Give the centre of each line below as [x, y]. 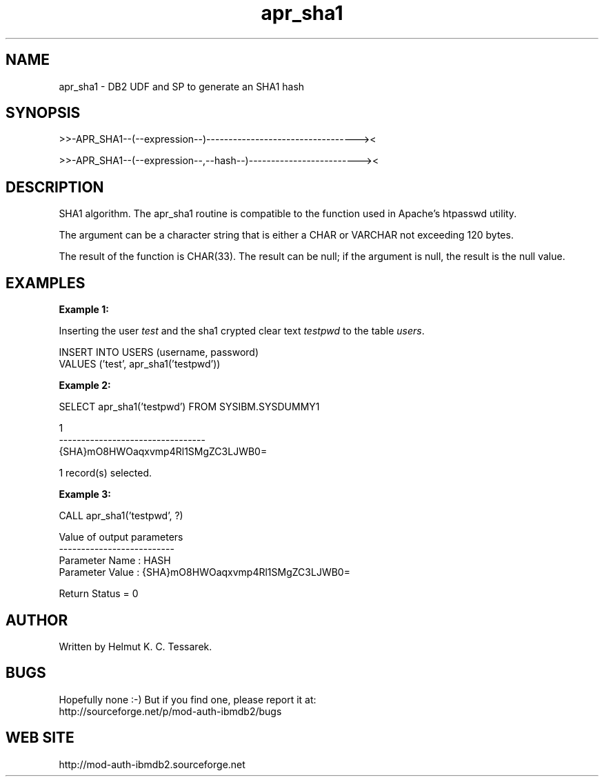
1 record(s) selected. [105, 473]
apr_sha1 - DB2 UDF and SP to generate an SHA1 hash [182, 86]
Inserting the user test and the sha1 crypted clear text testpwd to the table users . [242, 331]
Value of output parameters [121, 537]
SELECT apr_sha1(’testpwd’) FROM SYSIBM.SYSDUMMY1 [189, 407]
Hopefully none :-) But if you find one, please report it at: [188, 699]
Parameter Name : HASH [115, 561]
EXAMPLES [46, 283]
